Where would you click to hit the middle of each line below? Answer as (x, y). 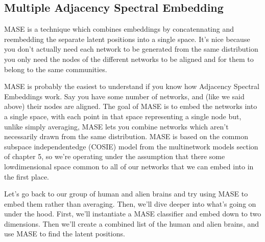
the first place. (27, 176)
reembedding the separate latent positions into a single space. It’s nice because (127, 39)
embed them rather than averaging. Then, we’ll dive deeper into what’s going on (130, 203)
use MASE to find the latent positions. (65, 234)
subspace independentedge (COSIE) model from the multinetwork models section (131, 146)
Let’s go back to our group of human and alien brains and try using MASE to (126, 194)
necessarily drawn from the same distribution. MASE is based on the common (126, 136)
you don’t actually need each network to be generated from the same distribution (131, 49)
